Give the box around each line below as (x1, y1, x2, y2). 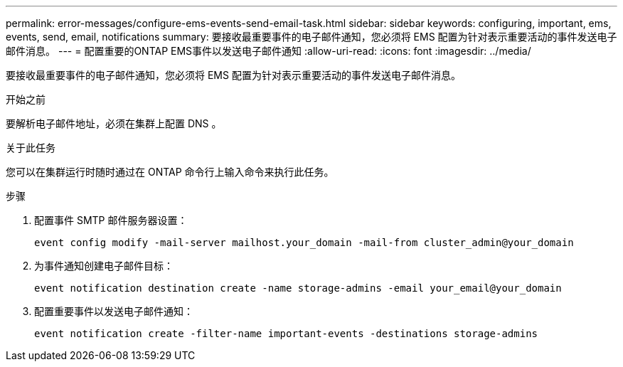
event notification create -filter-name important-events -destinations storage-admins (34, 328, 538, 339)
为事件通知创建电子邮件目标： (34, 260, 174, 272)
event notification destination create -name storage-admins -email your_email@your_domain (34, 282, 562, 294)
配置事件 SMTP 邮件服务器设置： (34, 214, 188, 226)
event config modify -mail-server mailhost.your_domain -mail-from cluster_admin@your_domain (34, 237, 574, 248)
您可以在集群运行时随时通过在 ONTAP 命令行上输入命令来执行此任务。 (6, 166, 334, 178)
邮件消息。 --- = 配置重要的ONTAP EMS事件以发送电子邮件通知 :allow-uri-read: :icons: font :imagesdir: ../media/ (6, 45, 531, 57)
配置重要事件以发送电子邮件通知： (34, 305, 193, 317)
